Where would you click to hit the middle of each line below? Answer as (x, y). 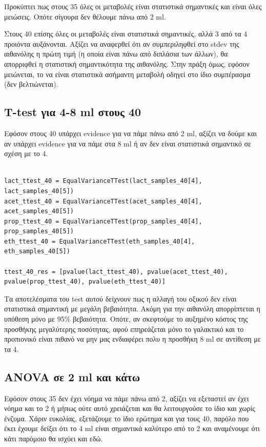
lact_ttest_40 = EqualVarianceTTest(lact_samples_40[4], (103, 181)
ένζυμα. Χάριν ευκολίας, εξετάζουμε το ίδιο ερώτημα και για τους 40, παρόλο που (127, 418)
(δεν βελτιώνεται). (31, 84)
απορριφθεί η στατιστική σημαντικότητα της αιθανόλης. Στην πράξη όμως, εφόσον (127, 63)
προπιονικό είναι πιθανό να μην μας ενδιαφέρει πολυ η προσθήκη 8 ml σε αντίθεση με (132, 339)
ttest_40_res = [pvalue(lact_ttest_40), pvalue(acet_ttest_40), (116, 272)
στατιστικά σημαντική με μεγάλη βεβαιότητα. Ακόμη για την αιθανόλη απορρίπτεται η (132, 309)
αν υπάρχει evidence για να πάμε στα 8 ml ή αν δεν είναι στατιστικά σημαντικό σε (128, 143)
